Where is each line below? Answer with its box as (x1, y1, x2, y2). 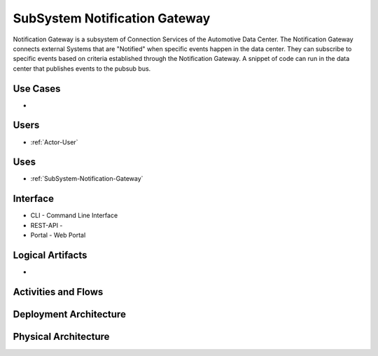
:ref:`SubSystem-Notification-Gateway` (30, 174, 143, 183)
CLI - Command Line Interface (30, 211, 118, 220)
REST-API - (30, 221, 63, 229)
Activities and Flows (13, 286, 104, 298)
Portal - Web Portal (30, 231, 86, 240)
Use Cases (13, 83, 61, 95)
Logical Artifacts (13, 249, 87, 261)
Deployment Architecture (13, 308, 126, 320)
